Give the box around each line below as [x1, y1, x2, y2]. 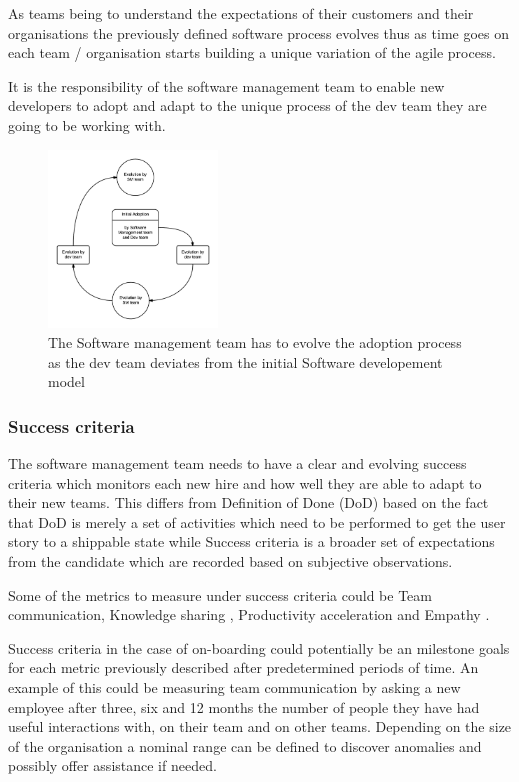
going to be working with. [8, 114, 166, 135]
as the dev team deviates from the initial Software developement [48, 351, 443, 372]
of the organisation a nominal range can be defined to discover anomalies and [8, 735, 482, 756]
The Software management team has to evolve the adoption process [48, 332, 462, 352]
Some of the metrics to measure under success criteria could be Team [8, 584, 433, 605]
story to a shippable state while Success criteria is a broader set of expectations [8, 531, 495, 552]
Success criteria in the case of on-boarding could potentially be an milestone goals [8, 637, 510, 658]
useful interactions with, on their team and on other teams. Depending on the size [8, 716, 512, 737]
